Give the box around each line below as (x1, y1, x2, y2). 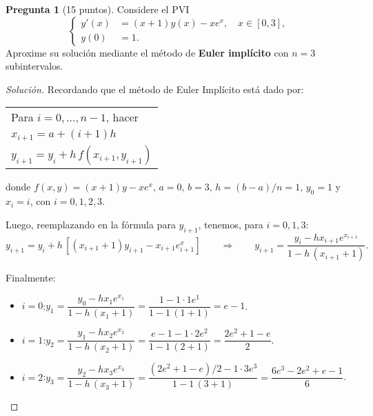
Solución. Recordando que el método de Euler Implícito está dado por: (6, 81, 304, 96)
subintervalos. (6, 59, 63, 73)
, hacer (105, 109, 139, 126)
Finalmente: (6, 270, 56, 285)
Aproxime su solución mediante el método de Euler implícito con (6, 45, 289, 59)
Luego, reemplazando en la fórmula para (6, 217, 176, 231)
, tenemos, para (198, 217, 263, 231)
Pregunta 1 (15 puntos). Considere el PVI (6, 2, 190, 16)
